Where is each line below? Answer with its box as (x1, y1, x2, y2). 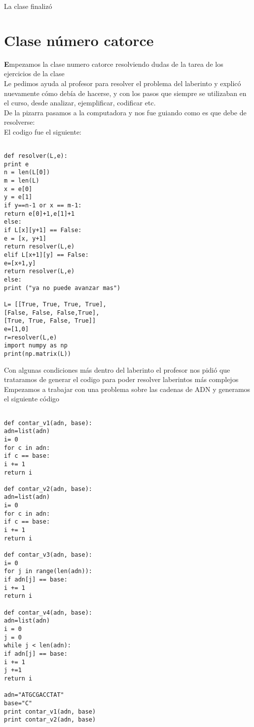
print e (4, 160, 29, 168)
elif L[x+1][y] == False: (4, 251, 89, 258)
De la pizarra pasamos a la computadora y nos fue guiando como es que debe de (4, 107, 247, 117)
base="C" (4, 699, 33, 707)
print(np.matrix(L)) (4, 350, 72, 357)
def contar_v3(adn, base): (4, 551, 92, 559)
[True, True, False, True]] (4, 317, 96, 325)
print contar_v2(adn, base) (4, 716, 96, 724)
